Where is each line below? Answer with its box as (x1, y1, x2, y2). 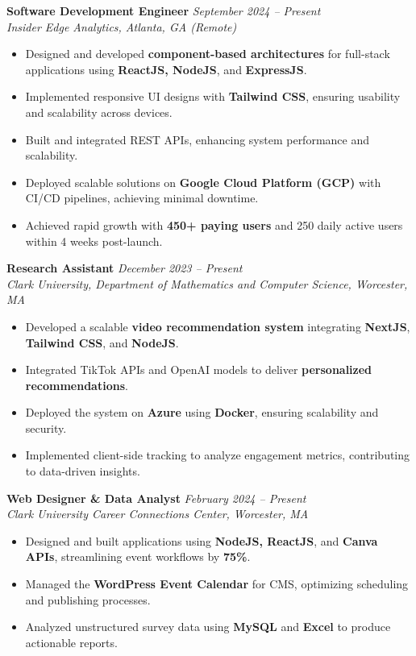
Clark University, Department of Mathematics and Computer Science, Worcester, (6, 275, 408, 292)
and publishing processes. (25, 591, 151, 608)
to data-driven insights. (25, 463, 140, 480)
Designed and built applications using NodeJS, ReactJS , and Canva (25, 532, 378, 549)
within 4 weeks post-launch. (25, 232, 163, 249)
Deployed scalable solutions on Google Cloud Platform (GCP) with (25, 173, 381, 190)
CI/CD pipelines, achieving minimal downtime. (25, 189, 259, 206)
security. (25, 419, 67, 436)
